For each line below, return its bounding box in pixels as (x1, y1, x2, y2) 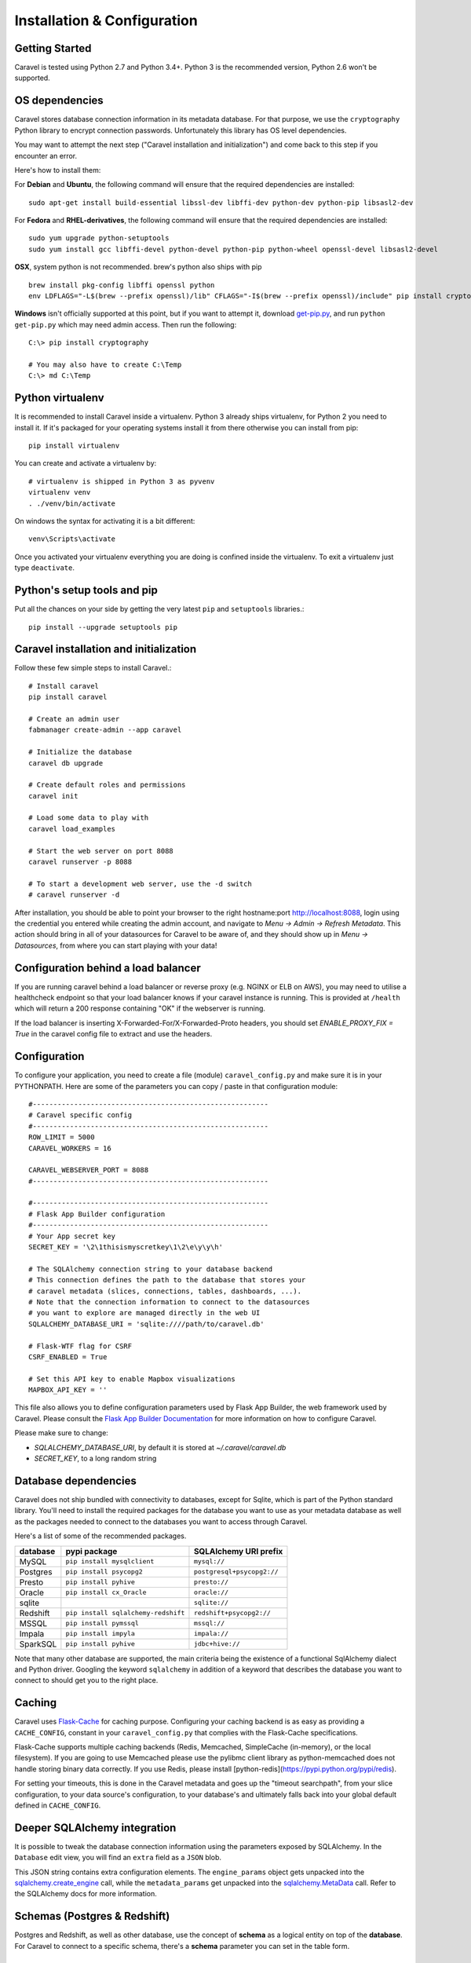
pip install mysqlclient (65, 1557, 155, 1566)
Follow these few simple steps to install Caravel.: (14, 663, 172, 673)
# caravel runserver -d (28, 890, 120, 899)
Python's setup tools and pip (14, 583, 159, 597)
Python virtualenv (14, 391, 105, 404)
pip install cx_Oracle (65, 1588, 147, 1597)
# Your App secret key (28, 1231, 116, 1241)
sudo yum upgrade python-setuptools (28, 234, 170, 243)
